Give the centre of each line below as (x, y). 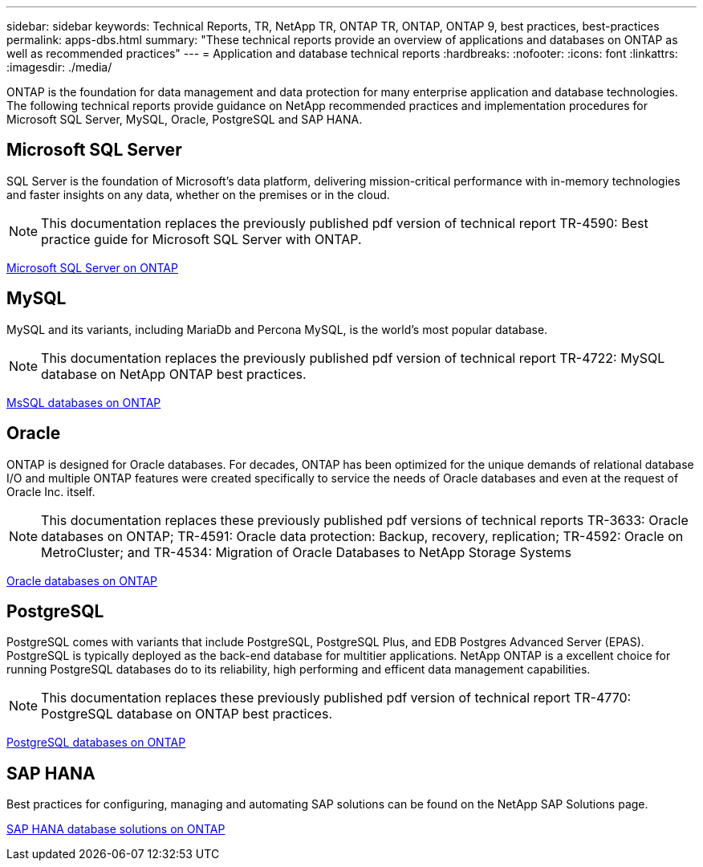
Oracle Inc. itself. (51, 491)
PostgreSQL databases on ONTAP (96, 743)
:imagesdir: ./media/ (59, 67)
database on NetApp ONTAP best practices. (174, 374)
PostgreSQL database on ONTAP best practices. (187, 714)
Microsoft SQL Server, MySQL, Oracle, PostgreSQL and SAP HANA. (185, 119)
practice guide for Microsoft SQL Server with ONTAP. (201, 239)
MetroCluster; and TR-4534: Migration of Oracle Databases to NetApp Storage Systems (306, 552)
